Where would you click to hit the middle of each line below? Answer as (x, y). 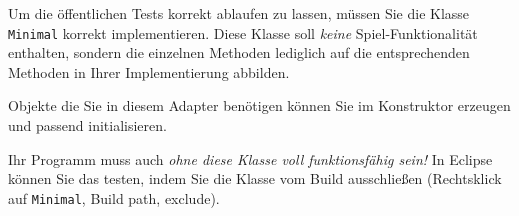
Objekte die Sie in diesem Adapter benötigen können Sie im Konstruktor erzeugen (259, 105)
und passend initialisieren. (87, 125)
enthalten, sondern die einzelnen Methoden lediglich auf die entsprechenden (239, 52)
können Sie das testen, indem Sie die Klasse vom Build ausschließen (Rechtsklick (255, 178)
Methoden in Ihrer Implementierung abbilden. (149, 71)
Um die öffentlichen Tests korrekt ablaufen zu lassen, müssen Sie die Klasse (239, 13)
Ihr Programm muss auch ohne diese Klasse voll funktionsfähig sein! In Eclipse (250, 158)
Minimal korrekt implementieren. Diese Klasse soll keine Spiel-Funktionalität (243, 32)
